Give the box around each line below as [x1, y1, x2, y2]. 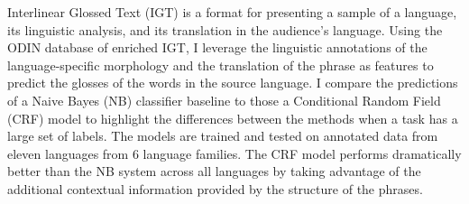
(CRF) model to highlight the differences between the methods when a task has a [7, 108, 458, 127]
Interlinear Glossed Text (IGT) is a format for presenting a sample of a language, [7, 3, 457, 21]
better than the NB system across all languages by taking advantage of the [7, 162, 421, 181]
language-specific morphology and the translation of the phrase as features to [7, 55, 434, 74]
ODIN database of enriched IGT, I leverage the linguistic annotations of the [7, 38, 428, 57]
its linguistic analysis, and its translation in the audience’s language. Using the [7, 20, 443, 39]
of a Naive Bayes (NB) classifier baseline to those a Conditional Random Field [7, 90, 441, 109]
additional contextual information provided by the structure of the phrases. [7, 179, 423, 198]
